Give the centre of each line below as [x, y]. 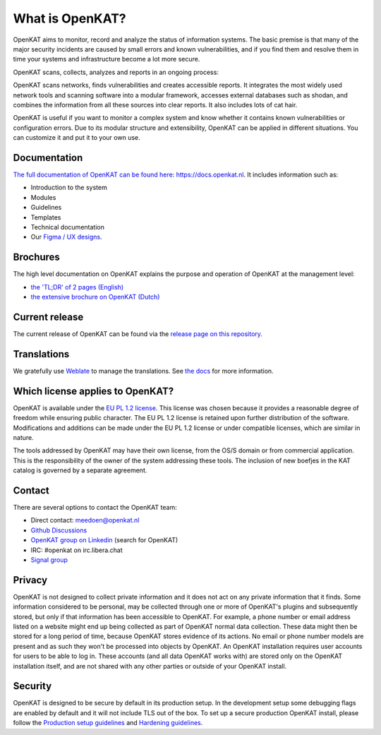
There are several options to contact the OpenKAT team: [95, 507]
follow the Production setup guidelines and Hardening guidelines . [108, 723]
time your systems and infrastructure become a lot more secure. [107, 59]
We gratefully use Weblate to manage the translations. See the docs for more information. [144, 371]
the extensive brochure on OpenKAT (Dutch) [95, 297]
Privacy [30, 580]
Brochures [36, 257]
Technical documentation [68, 227]
